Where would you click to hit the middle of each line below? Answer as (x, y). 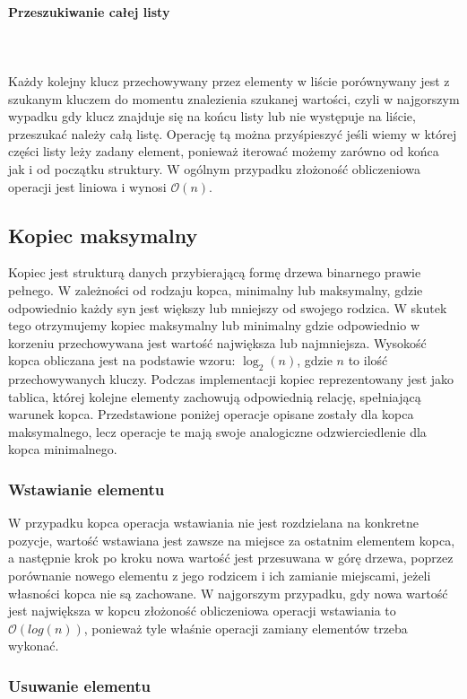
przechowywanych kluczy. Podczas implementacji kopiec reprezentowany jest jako (231, 379)
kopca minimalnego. (63, 449)
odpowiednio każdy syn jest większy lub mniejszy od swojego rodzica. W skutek (228, 307)
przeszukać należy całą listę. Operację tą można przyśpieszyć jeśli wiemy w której (233, 133)
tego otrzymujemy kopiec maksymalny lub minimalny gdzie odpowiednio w (214, 325)
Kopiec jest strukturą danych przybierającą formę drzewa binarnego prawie (215, 272)
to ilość (368, 360)
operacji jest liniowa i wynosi (87, 186)
